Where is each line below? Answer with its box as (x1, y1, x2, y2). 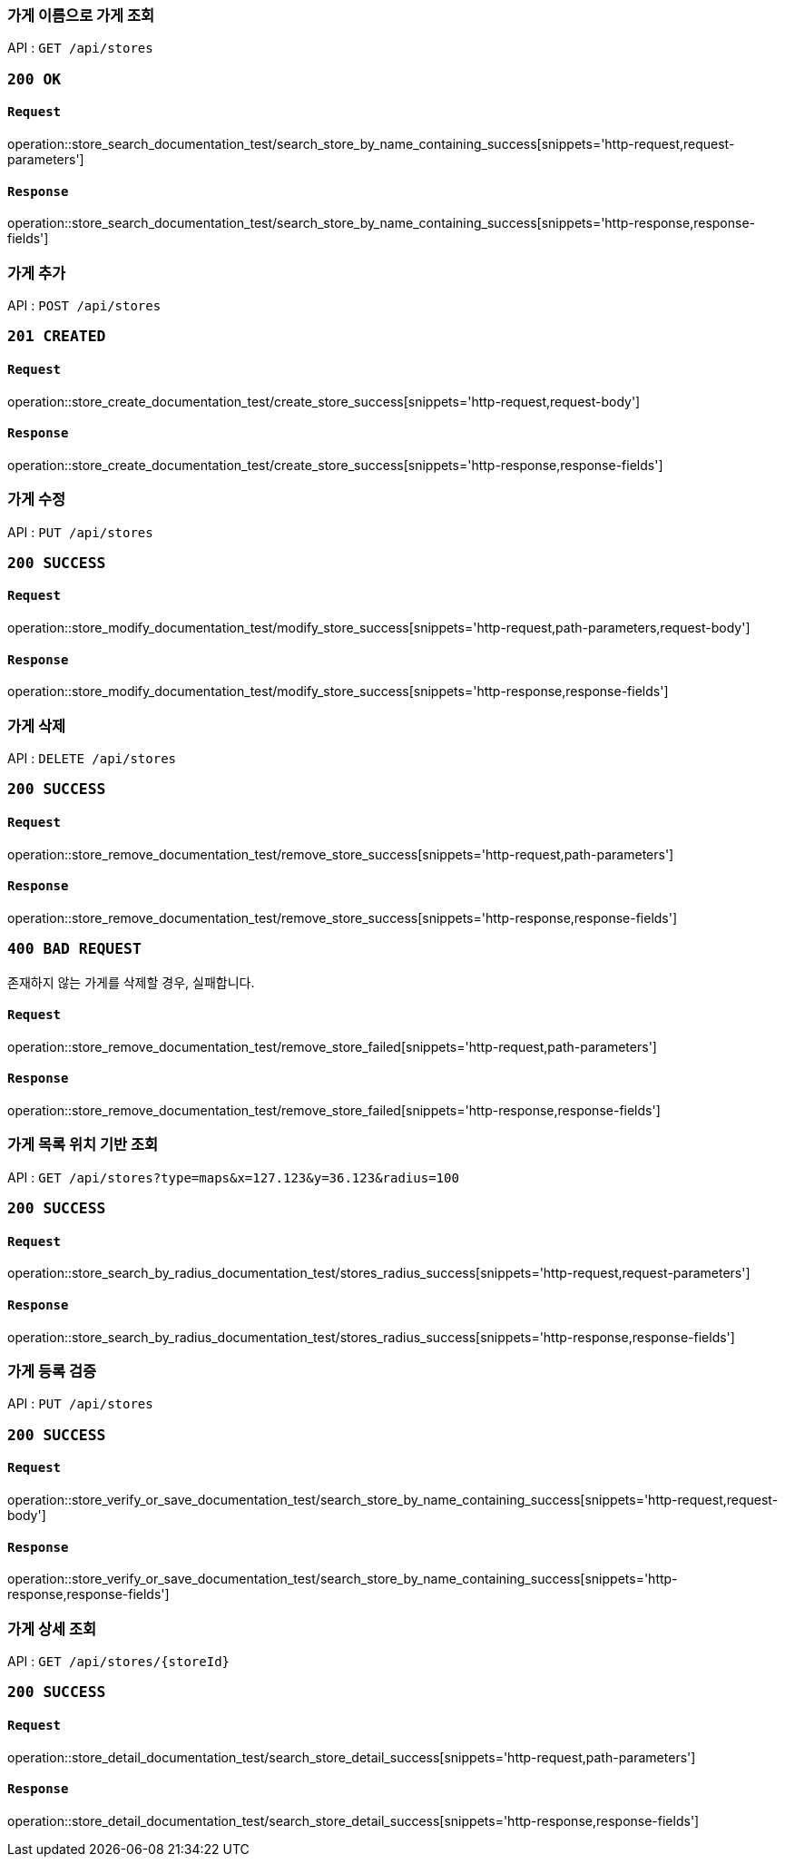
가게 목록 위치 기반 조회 (7, 1135, 159, 1154)
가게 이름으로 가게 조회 (7, 6, 155, 25)
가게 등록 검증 (7, 1362, 97, 1380)
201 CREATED (7, 328, 106, 346)
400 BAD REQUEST (7, 940, 142, 958)
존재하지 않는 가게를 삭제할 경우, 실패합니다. (7, 974, 255, 990)
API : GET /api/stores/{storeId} (7, 1653, 230, 1669)
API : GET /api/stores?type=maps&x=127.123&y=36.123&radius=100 (7, 1169, 459, 1185)
